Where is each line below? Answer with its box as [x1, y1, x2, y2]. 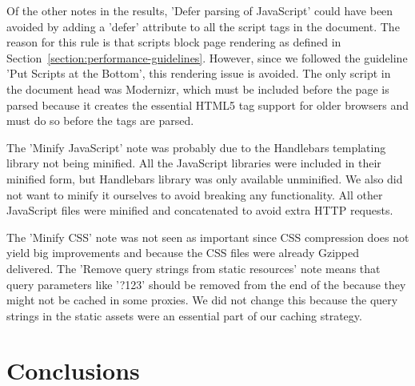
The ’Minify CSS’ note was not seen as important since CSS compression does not [6, 228, 409, 245]
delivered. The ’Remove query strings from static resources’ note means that [6, 259, 381, 276]
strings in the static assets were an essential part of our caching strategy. [6, 307, 362, 324]
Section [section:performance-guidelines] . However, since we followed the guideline [6, 49, 408, 66]
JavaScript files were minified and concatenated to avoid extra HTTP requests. [6, 202, 393, 219]
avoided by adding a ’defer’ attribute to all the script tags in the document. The [6, 18, 400, 34]
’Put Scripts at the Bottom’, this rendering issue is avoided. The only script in [6, 65, 391, 82]
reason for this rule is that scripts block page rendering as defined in [6, 34, 341, 50]
